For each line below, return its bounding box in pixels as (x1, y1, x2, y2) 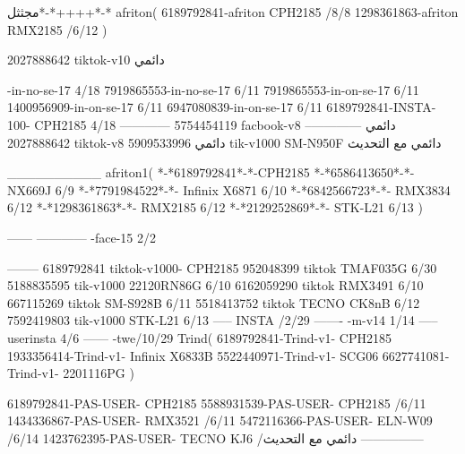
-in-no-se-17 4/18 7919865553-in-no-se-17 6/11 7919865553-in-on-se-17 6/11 (7, 80, 419, 99)
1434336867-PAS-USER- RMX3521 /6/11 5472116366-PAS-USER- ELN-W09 (7, 411, 433, 430)
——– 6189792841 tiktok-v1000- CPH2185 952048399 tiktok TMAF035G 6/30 (7, 258, 437, 277)
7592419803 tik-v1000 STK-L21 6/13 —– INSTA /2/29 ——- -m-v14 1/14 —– (7, 311, 438, 330)
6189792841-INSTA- (326, 98, 436, 116)
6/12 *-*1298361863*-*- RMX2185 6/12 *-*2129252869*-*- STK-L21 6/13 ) (7, 198, 423, 217)
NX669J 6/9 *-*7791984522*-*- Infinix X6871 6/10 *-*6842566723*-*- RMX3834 (7, 180, 451, 199)
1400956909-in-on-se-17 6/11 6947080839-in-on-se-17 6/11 (7, 98, 323, 116)
